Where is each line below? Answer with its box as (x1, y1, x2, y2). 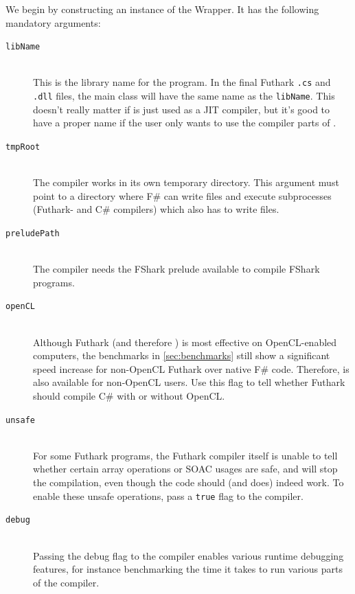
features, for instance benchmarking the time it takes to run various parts (33, 562, 343, 576)
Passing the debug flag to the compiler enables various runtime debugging (33, 548, 344, 562)
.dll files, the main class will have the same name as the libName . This (33, 89, 335, 103)
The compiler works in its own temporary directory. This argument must (33, 175, 339, 190)
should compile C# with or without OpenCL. (33, 389, 225, 403)
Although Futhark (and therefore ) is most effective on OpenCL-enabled (33, 334, 337, 349)
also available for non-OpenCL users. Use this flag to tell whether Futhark (33, 375, 345, 389)
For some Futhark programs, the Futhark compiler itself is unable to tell (33, 448, 338, 462)
